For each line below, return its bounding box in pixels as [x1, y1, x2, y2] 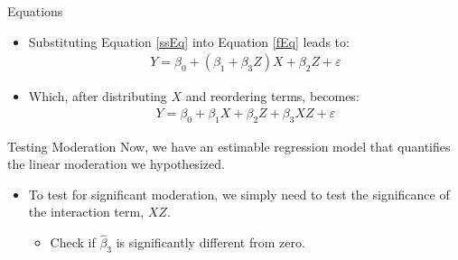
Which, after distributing [28, 87, 167, 106]
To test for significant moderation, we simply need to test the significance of [28, 184, 450, 203]
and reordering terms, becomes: [185, 87, 360, 106]
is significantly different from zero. [116, 233, 305, 252]
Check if [50, 233, 96, 252]
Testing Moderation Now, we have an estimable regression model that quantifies [7, 136, 451, 155]
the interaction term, [28, 202, 145, 221]
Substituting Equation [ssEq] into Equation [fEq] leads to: [28, 32, 350, 51]
